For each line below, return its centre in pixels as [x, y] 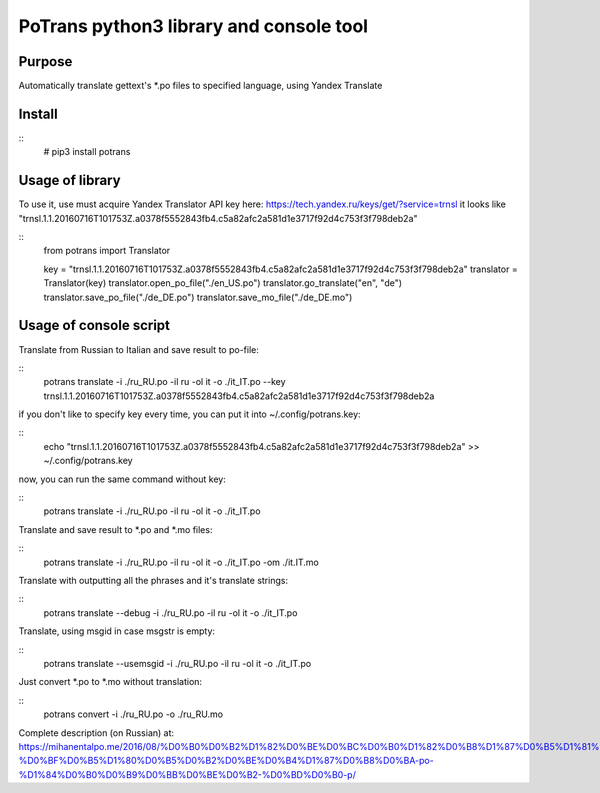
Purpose [45, 61]
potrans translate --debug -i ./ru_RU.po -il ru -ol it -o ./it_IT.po [170, 612]
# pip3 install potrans [87, 152]
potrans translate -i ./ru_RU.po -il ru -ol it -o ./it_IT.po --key [164, 382]
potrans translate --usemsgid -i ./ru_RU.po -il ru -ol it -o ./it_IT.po [177, 663]
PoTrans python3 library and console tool [193, 26]
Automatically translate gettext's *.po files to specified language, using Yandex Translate [200, 86]
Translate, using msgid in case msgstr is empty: [116, 631]
